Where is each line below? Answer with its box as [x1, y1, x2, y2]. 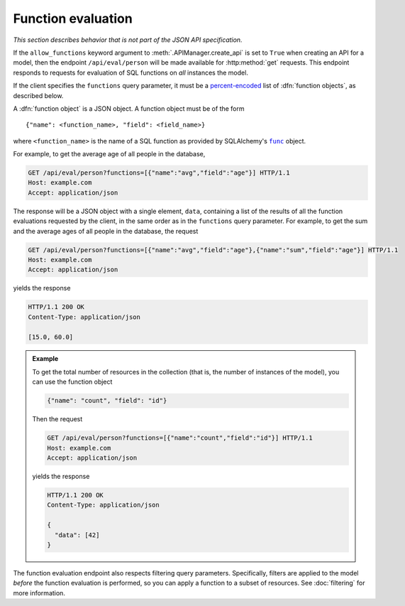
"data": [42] [54, 531, 100, 539]
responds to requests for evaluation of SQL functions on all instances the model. [13, 68, 248, 77]
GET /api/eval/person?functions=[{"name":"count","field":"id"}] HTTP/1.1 [47, 434, 314, 442]
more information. [13, 588, 65, 597]
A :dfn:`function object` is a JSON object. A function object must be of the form [13, 104, 245, 113]
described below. [13, 91, 64, 99]
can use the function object [32, 377, 113, 386]
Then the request [32, 415, 83, 423]
